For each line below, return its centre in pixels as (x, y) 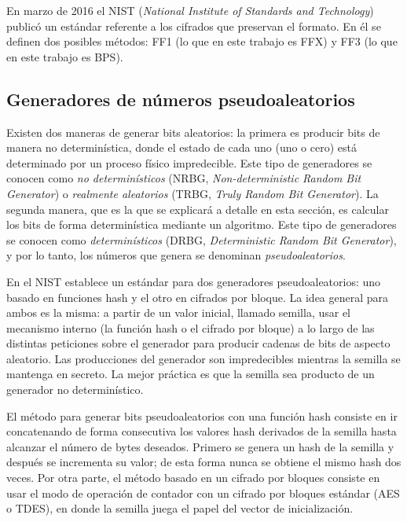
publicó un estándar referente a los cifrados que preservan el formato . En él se (194, 26)
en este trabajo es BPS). (65, 56)
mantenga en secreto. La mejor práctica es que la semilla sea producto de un (191, 374)
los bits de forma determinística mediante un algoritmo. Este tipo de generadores (202, 224)
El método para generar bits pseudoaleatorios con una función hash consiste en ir (202, 415)
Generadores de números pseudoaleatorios (181, 99)
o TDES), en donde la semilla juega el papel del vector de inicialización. (180, 508)
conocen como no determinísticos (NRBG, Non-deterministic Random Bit (184, 178)
